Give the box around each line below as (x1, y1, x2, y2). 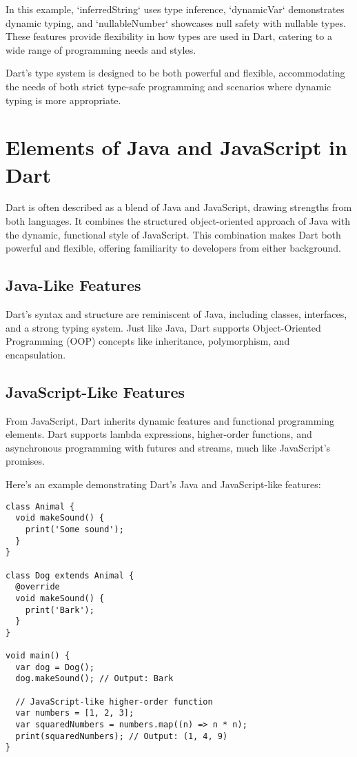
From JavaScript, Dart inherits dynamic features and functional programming (6, 413, 335, 427)
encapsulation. (6, 347, 66, 361)
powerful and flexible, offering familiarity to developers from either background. (6, 241, 341, 255)
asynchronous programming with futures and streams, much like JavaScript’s (6, 440, 331, 454)
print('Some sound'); (25, 524, 124, 534)
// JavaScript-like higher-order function (15, 696, 213, 707)
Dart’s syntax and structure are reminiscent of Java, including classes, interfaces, (6, 307, 347, 321)
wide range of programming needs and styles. (6, 42, 196, 57)
